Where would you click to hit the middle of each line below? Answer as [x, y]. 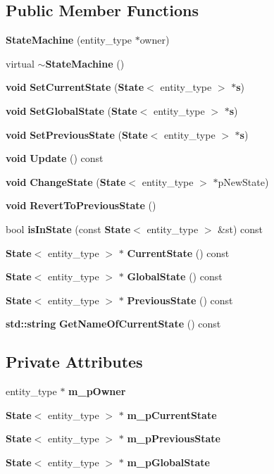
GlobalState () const [175, 276]
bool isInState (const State [68, 229]
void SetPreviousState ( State [77, 134]
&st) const [241, 229]
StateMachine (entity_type [69, 40]
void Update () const [55, 158]
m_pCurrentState [172, 414]
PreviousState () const [180, 300]
